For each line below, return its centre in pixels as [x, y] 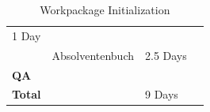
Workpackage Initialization [105, 9]
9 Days [162, 94]
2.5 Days [166, 55]
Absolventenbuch [93, 55]
